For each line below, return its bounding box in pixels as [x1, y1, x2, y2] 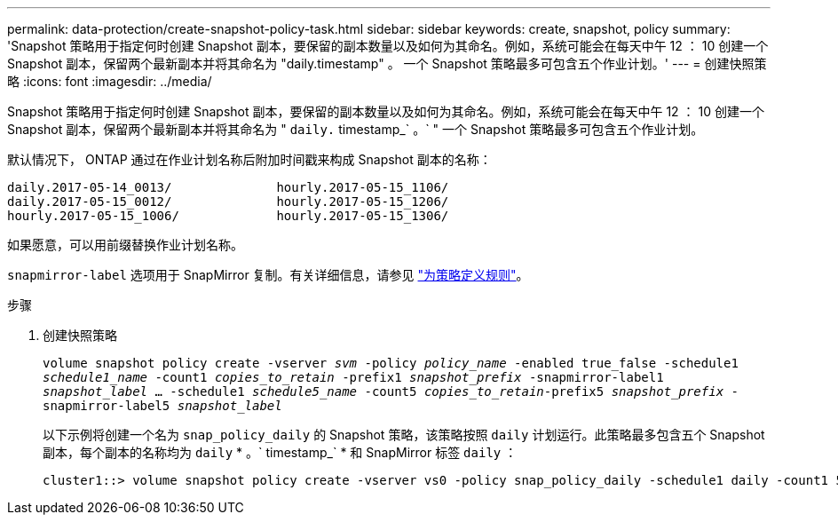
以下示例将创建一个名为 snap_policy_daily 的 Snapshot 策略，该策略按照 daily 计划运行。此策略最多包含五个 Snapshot [43, 427, 765, 442]
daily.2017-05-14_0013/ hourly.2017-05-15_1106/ [7, 180, 449, 194]
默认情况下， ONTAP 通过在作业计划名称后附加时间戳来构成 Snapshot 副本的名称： [7, 152, 492, 167]
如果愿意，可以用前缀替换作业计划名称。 [7, 237, 243, 252]
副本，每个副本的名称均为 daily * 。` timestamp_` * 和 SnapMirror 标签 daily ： [43, 445, 518, 460]
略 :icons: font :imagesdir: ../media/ [7, 74, 212, 89]
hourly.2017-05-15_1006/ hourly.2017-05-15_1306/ [7, 209, 449, 223]
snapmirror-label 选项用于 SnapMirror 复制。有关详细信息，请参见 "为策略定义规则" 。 [7, 267, 529, 282]
